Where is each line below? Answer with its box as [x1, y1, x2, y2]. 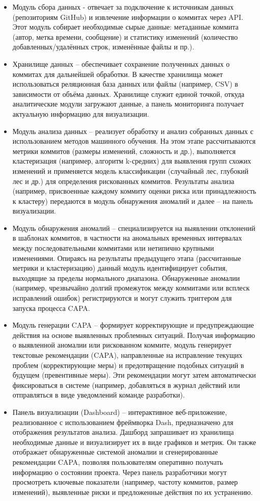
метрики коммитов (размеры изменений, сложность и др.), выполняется [12, 145, 236, 156]
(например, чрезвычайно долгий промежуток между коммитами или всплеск [12, 282, 250, 293]
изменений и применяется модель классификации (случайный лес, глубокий [12, 165, 249, 176]
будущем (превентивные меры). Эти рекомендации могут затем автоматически [12, 370, 256, 380]
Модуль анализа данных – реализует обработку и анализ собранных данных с [12, 125, 253, 136]
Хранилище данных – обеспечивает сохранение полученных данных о [12, 58, 230, 69]
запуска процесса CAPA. [12, 302, 90, 313]
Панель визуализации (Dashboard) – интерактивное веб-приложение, [12, 406, 227, 417]
